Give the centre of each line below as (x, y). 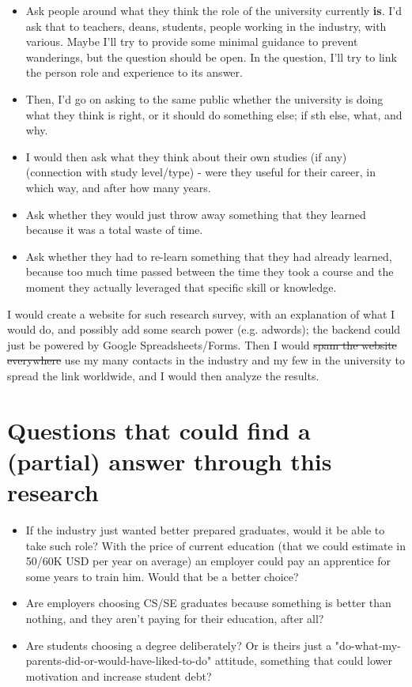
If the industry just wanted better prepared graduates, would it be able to (205, 529)
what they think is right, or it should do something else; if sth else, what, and (214, 114)
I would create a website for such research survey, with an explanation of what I (201, 313)
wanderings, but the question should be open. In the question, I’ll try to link (211, 57)
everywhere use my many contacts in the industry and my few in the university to (206, 360)
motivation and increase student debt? (119, 676)
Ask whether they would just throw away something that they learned (196, 214)
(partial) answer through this (170, 461)
